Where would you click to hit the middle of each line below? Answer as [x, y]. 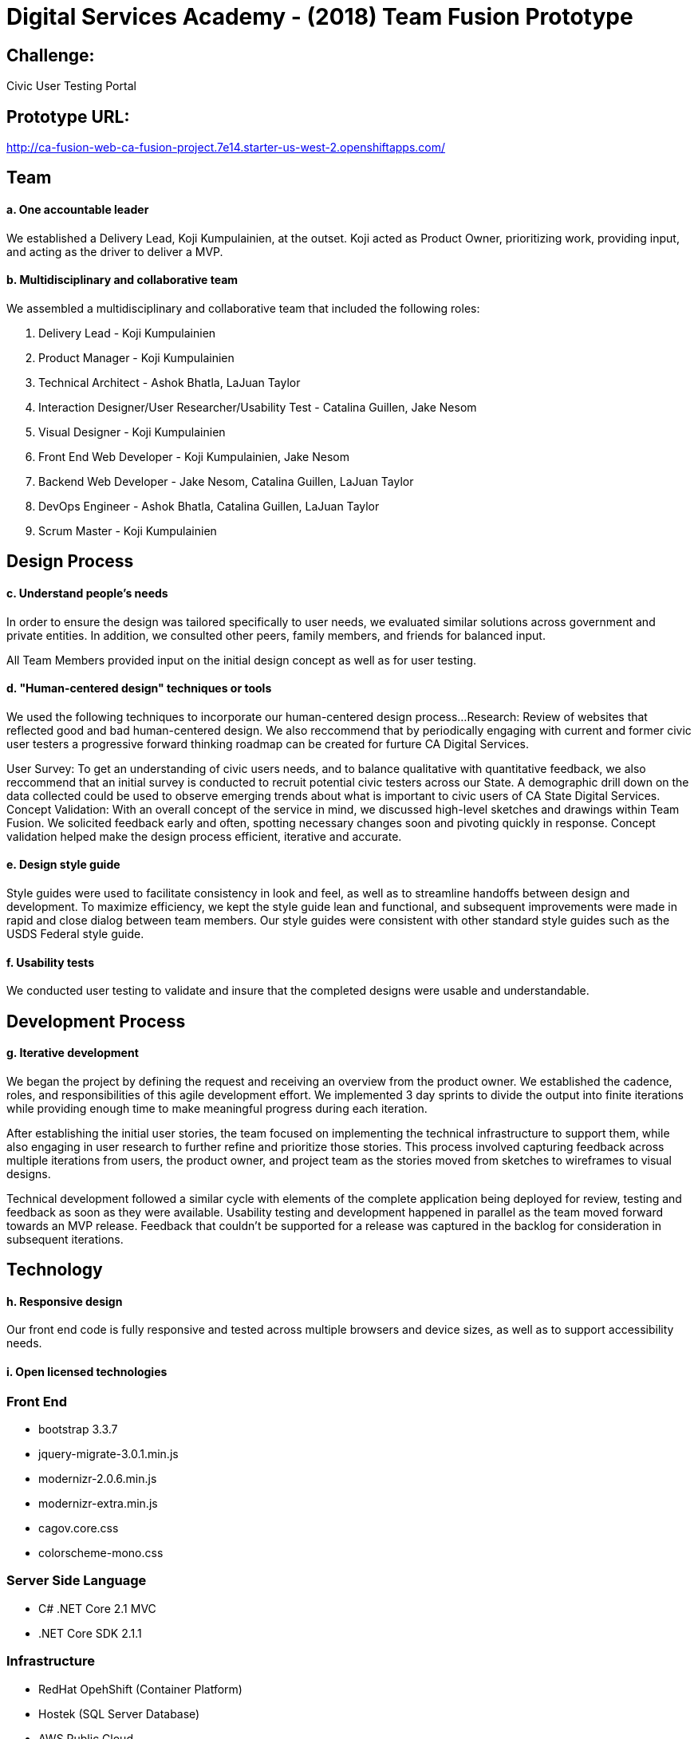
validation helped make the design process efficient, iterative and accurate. [204, 836]
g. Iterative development [73, 1053]
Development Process [96, 1021]
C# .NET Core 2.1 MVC [97, 1608]
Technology [55, 1270]
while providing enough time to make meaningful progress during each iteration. [217, 1108]
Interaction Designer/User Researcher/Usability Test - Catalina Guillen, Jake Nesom [258, 407]
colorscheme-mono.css [101, 1553]
